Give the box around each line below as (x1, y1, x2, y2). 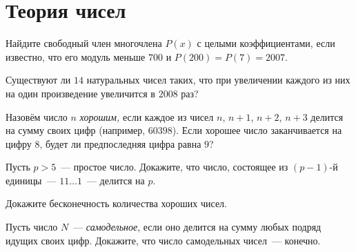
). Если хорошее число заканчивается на (172, 123, 342, 137)
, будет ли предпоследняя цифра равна (39, 136, 201, 151)
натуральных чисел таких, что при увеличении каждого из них (86, 72, 350, 87)
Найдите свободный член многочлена (6, 36, 162, 50)
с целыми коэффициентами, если (197, 36, 335, 50)
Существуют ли (6, 72, 71, 87)
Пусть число (6, 220, 58, 234)
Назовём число (6, 109, 68, 124)
